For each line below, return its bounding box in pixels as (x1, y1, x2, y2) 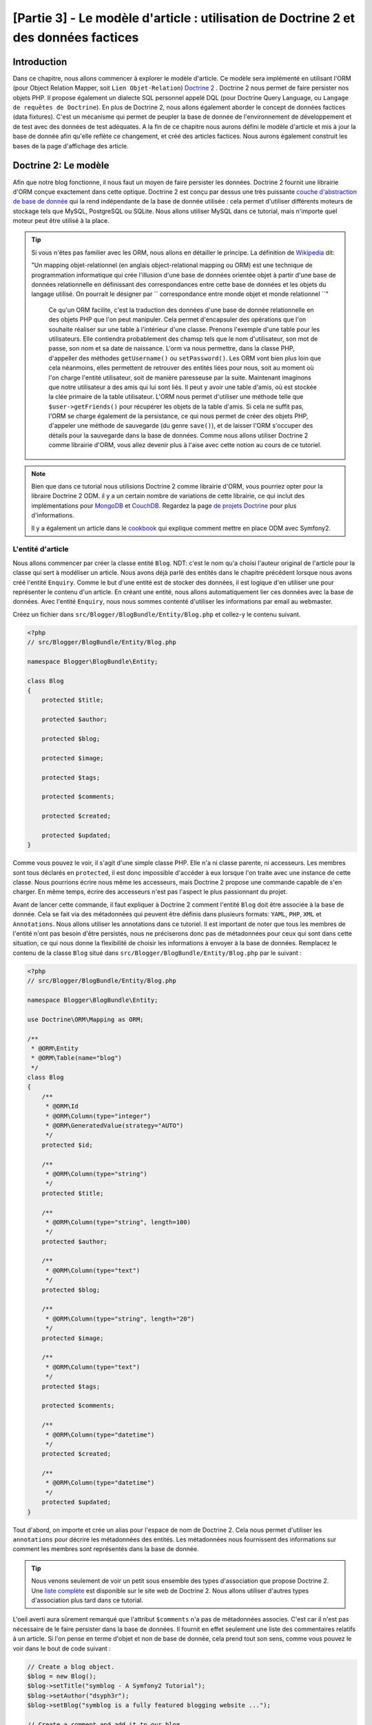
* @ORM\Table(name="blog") (31, 1054, 122, 1062)
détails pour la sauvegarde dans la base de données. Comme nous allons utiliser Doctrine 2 (48, 431, 309, 440)
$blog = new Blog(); (27, 1672, 96, 1680)
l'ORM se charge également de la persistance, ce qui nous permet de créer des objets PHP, (48, 412, 309, 420)
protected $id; (41, 1141, 93, 1149)
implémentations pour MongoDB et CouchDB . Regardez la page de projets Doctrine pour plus (31, 501, 297, 510)
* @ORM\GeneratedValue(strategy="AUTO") (45, 1122, 184, 1130)
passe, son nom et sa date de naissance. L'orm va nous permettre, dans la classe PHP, (48, 344, 296, 353)
